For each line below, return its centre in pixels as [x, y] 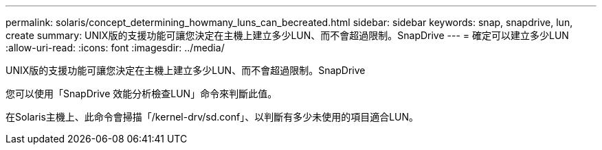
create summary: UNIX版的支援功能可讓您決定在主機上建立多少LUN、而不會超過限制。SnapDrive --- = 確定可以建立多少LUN [287, 35]
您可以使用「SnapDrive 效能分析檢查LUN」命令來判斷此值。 [142, 93]
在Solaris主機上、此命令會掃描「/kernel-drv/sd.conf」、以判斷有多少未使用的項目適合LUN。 [212, 117]
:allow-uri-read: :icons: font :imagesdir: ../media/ [115, 48]
